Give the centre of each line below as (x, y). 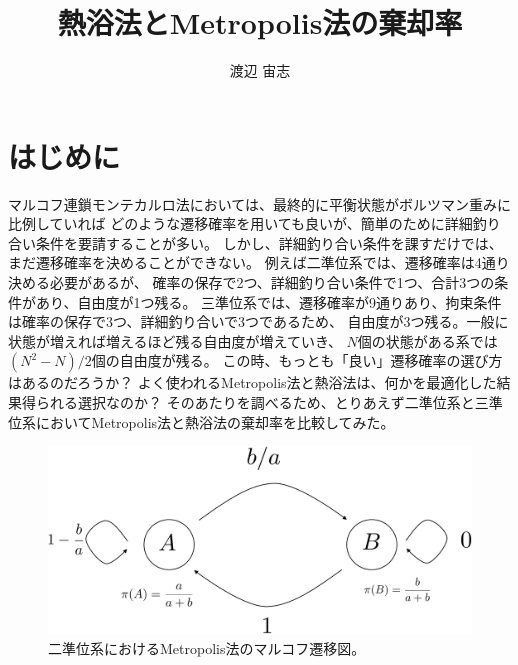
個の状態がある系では (427, 340)
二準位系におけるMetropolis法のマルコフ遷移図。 (207, 647)
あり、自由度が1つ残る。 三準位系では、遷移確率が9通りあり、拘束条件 (268, 301)
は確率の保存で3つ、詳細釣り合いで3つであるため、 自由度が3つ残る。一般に (258, 321)
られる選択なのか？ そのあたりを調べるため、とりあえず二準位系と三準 (269, 402)
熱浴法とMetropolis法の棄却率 (260, 22)
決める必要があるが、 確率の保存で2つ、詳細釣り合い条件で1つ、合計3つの (251, 282)
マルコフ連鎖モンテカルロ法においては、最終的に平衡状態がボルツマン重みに (260, 203)
